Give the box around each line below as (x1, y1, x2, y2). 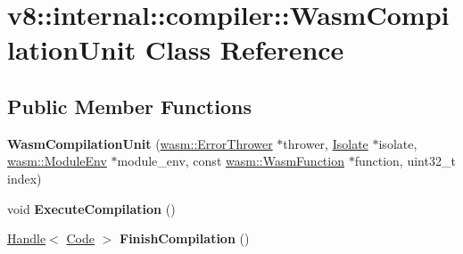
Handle (7, 229, 46, 248)
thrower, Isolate (283, 134, 368, 152)
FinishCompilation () (120, 229, 250, 248)
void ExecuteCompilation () (7, 199, 176, 217)
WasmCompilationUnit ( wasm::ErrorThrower (7, 134, 273, 152)
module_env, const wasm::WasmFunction (117, 152, 344, 170)
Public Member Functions (7, 92, 252, 119)
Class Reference (145, 31, 344, 68)
